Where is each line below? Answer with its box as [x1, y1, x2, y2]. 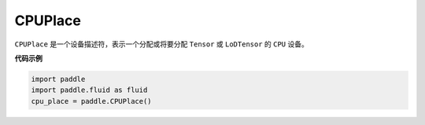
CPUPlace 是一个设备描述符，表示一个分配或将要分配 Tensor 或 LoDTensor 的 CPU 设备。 [14, 39, 309, 49]
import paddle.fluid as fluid [31, 86, 148, 94]
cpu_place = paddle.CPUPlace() [31, 97, 153, 105]
